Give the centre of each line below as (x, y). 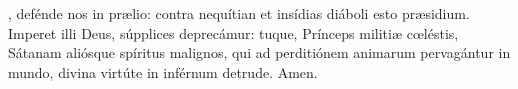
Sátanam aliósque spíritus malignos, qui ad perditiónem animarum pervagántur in (259, 52)
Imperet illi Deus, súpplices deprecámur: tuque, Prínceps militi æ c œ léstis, (233, 32)
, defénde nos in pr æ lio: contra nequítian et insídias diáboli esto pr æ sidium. (239, 13)
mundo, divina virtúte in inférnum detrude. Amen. (163, 71)
